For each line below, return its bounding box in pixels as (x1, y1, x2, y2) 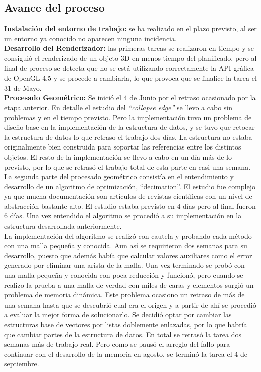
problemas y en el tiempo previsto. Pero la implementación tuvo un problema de (4, 112, 252, 122)
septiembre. (4, 358, 39, 369)
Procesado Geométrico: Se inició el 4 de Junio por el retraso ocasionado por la (4, 92, 256, 103)
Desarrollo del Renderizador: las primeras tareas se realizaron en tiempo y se (4, 43, 254, 53)
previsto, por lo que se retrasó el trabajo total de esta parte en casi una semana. (4, 161, 251, 172)
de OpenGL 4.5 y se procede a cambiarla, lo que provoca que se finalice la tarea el (4, 72, 257, 83)
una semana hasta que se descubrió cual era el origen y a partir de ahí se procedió (4, 299, 256, 310)
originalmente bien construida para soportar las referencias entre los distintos (4, 141, 241, 152)
